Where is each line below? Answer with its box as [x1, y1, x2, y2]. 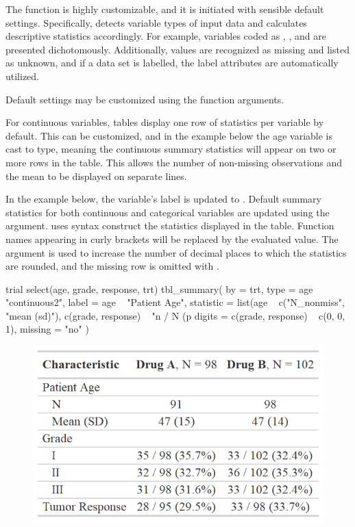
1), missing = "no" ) [5, 322, 89, 336]
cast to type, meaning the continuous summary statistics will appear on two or [5, 142, 336, 156]
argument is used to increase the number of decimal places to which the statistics [5, 245, 347, 259]
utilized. [5, 68, 40, 83]
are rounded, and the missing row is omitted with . [5, 259, 219, 273]
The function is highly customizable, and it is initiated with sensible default [5, 2, 324, 16]
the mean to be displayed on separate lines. [5, 168, 187, 183]
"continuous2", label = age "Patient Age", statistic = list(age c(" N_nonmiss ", [5, 295, 345, 309]
